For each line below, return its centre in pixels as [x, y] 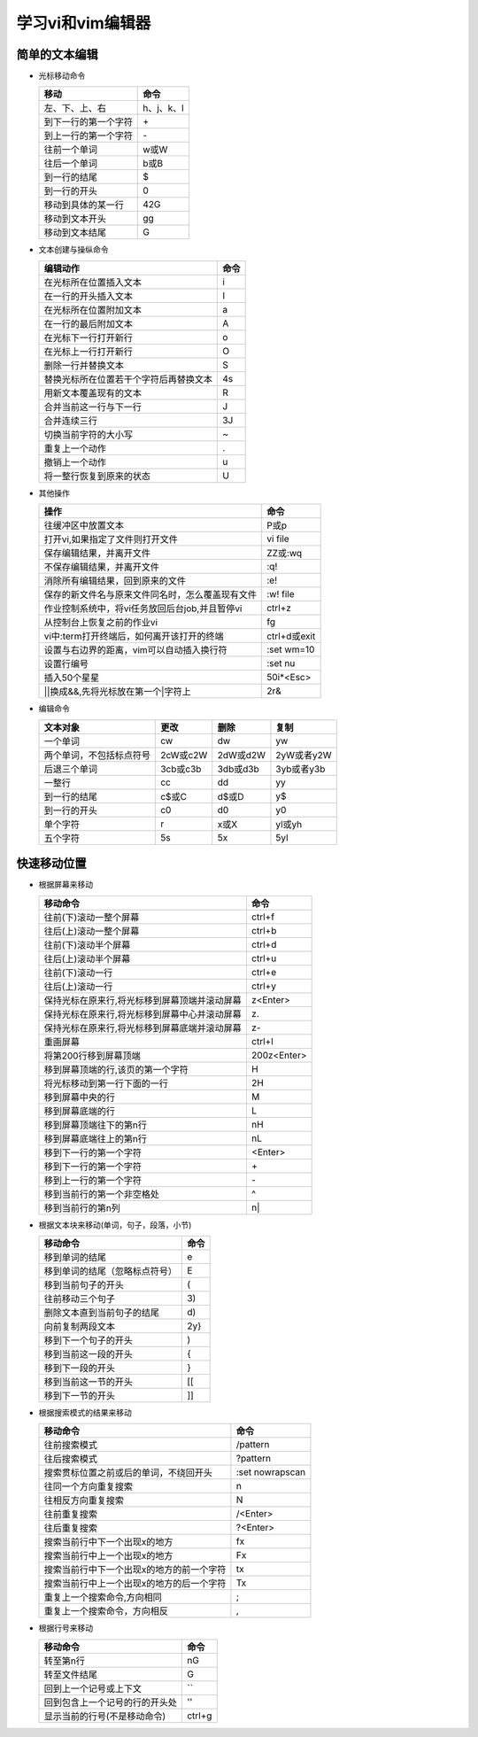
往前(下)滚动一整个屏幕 [92, 917]
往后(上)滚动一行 [78, 986]
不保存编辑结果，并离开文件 [101, 567]
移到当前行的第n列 [82, 1207]
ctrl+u [264, 958]
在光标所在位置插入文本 [93, 282]
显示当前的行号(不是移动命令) [105, 1716]
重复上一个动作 [75, 448]
